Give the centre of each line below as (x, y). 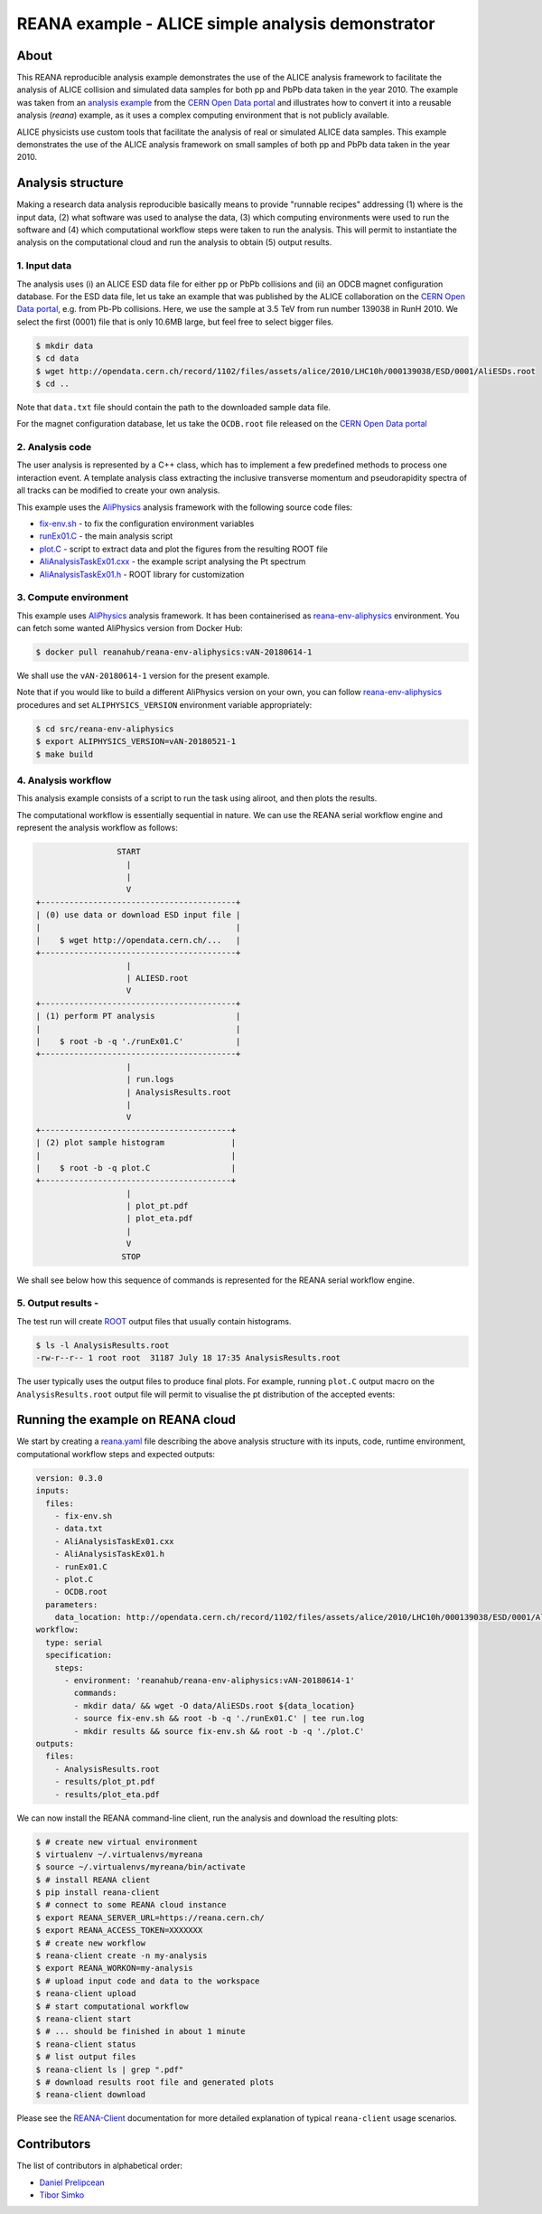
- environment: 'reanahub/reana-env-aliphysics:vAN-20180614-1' (210, 1681)
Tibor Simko (62, 2195)
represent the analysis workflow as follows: (97, 828)
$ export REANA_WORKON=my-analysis (114, 1968)
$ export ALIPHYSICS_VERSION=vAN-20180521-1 (136, 742)
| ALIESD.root (157, 978)
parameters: (72, 1604)
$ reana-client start (84, 2019)
